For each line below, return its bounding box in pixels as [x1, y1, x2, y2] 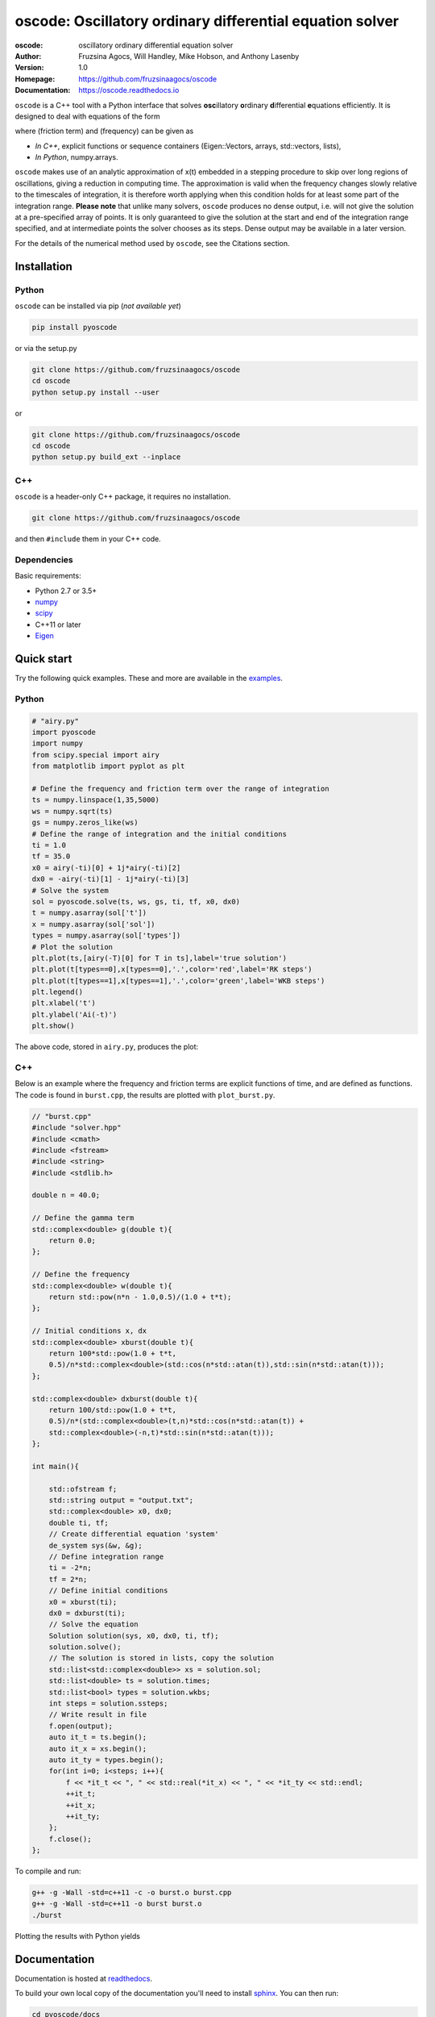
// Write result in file [48, 1710, 147, 1719]
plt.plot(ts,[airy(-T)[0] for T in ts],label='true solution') [31, 953, 288, 963]
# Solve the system [31, 886, 109, 895]
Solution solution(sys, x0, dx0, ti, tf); [48, 1631, 219, 1640]
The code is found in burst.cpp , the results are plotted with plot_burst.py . [14, 1090, 275, 1100]
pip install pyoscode [31, 323, 118, 332]
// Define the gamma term [31, 1213, 135, 1222]
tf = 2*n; [48, 1574, 88, 1584]
